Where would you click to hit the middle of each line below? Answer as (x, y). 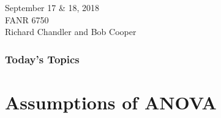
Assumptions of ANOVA (111, 102)
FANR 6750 (27, 19)
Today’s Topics (42, 59)
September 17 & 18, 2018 (52, 7)
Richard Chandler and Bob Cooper (71, 32)
